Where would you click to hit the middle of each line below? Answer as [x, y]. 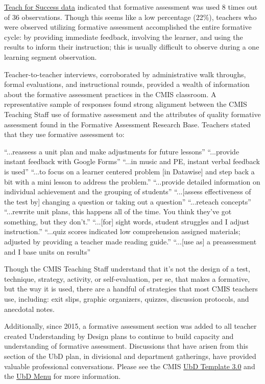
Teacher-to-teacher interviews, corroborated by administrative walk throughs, [125, 74]
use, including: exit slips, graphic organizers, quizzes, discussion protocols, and [127, 299]
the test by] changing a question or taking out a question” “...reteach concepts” [128, 201]
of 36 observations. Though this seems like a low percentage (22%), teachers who [130, 17]
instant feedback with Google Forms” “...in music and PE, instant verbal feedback [132, 161]
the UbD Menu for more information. [63, 376]
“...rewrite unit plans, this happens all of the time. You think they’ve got [118, 211]
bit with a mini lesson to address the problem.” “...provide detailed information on [132, 181]
